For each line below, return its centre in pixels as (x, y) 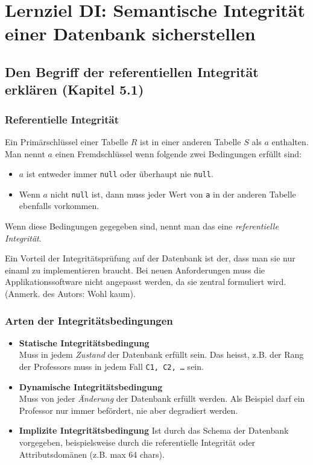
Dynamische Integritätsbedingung (91, 386)
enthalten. (290, 141)
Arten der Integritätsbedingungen (89, 320)
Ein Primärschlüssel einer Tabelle (67, 141)
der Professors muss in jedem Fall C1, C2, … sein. (111, 367)
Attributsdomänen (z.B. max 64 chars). (92, 454)
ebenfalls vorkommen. (59, 206)
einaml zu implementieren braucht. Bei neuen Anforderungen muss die (135, 270)
